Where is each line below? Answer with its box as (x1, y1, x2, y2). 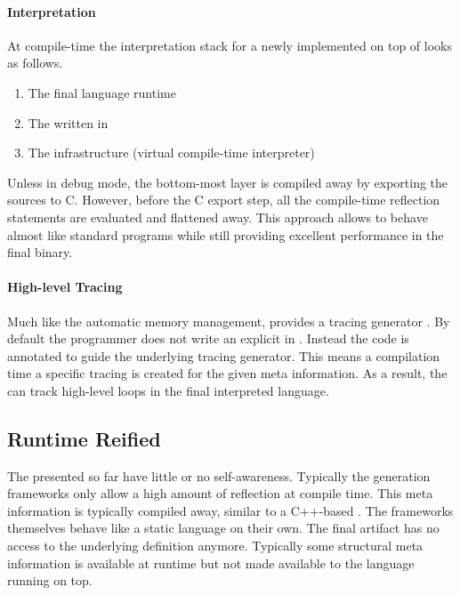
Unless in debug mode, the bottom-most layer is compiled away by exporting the (7, 173, 448, 191)
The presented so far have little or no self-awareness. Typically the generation (7, 466, 431, 485)
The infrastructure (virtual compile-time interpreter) (28, 143, 315, 162)
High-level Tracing (7, 277, 123, 296)
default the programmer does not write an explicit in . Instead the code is (7, 329, 409, 348)
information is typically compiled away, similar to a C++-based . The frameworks (7, 501, 454, 519)
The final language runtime (28, 83, 176, 101)
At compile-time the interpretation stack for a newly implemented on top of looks (7, 36, 452, 54)
